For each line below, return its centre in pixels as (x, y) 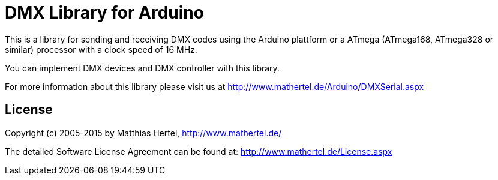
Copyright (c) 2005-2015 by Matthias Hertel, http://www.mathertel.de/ (143, 133)
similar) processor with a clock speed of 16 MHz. (101, 49)
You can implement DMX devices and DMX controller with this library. (142, 68)
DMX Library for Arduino (104, 13)
